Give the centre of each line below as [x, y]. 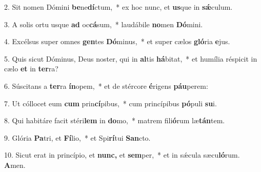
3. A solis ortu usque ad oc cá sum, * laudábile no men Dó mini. [104, 24]
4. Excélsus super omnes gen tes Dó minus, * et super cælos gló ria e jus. [117, 41]
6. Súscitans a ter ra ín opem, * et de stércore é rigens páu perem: [106, 85]
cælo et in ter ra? [31, 69]
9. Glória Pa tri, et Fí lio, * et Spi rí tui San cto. [77, 137]
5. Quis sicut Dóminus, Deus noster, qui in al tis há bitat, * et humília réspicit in [131, 58]
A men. [15, 165]
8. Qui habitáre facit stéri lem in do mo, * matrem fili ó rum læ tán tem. [115, 120]
